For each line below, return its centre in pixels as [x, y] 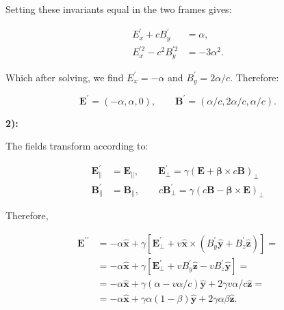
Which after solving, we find [65, 77]
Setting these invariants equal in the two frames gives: [119, 9]
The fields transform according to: [77, 146]
